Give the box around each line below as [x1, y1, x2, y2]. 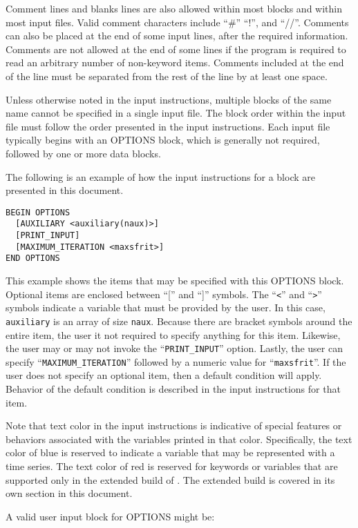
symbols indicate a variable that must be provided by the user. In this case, [6, 300, 326, 315]
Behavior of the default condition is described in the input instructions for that [6, 382, 341, 395]
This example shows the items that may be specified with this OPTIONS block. [6, 273, 344, 287]
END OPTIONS [6, 253, 60, 264]
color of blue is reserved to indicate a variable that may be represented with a [6, 445, 335, 460]
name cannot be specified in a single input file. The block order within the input [6, 106, 346, 120]
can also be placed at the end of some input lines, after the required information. [6, 28, 348, 43]
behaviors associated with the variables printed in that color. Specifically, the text [6, 431, 352, 446]
